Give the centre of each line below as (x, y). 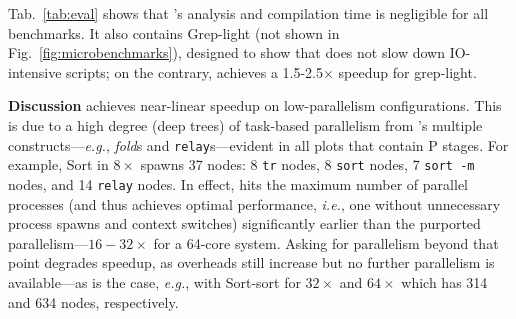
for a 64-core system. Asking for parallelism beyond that (326, 242)
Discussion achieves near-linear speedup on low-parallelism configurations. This (255, 105)
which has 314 (444, 281)
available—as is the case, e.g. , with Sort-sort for (154, 281)
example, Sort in (58, 164)
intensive (35, 71)
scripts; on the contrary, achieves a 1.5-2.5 (195, 71)
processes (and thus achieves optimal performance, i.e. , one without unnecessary (254, 203)
